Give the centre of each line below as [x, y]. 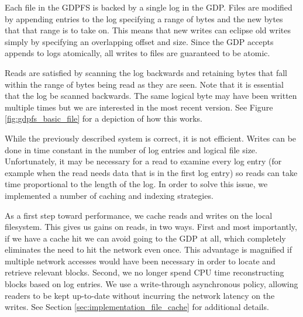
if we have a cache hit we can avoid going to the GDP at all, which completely [145, 238]
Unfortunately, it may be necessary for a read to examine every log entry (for [143, 161]
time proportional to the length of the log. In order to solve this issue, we [136, 184]
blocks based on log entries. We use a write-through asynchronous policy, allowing [151, 284]
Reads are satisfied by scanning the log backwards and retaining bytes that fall [146, 72]
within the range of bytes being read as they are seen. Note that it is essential [144, 84]
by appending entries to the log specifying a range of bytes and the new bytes [144, 18]
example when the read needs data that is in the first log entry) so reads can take [151, 172]
